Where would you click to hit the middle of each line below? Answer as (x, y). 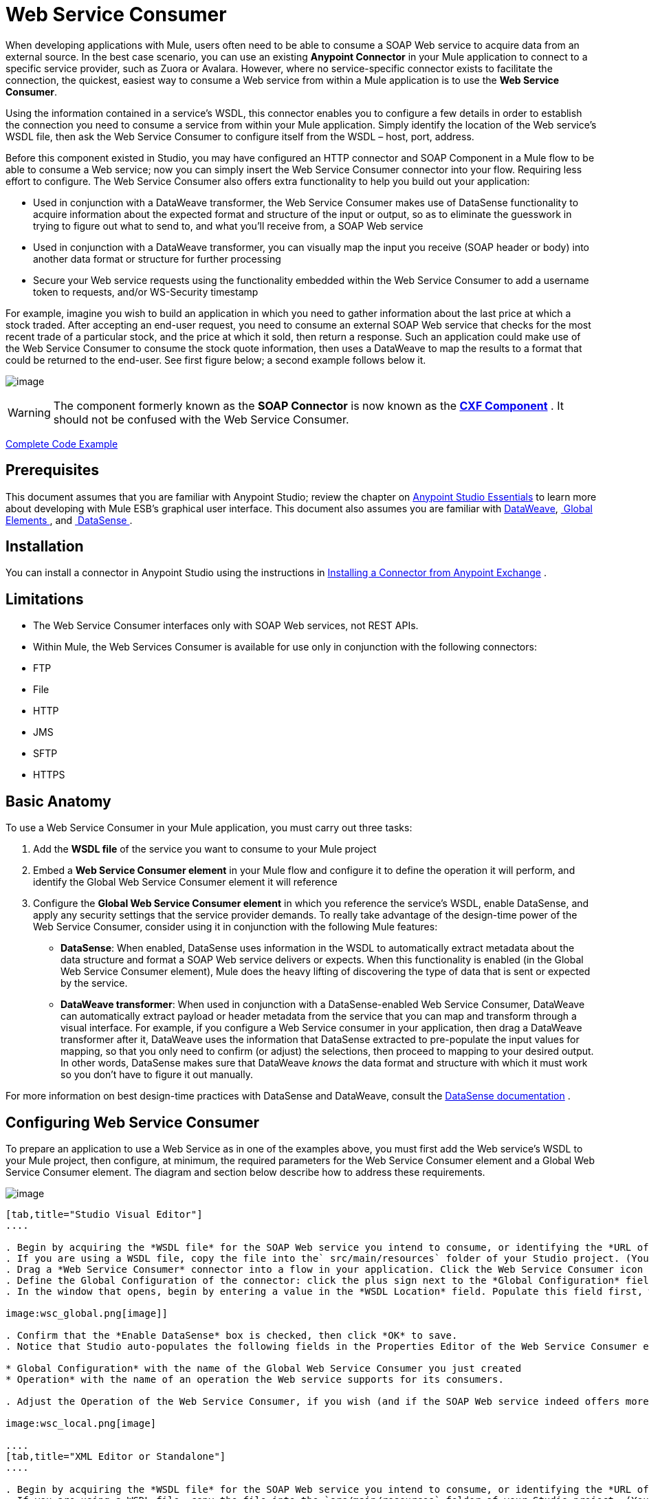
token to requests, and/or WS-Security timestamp (146, 292)
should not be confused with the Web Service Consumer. (201, 419)
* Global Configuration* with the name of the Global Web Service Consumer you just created (264, 1368)
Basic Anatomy (58, 801)
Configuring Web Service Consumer (132, 1122)
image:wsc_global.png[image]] (87, 1313)
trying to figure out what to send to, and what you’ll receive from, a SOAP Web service (228, 226)
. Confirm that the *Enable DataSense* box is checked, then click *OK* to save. (232, 1335)
